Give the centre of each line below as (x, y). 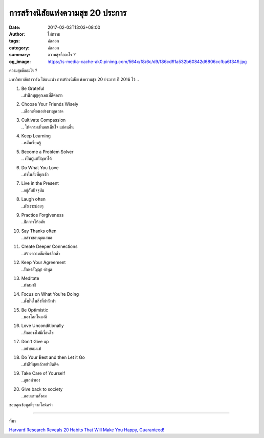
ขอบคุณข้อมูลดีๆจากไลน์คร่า (31, 405)
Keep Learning (36, 136)
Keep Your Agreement (44, 263)
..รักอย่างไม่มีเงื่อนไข (37, 332)
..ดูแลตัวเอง (31, 380)
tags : (14, 41)
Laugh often (33, 199)
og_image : (20, 62)
